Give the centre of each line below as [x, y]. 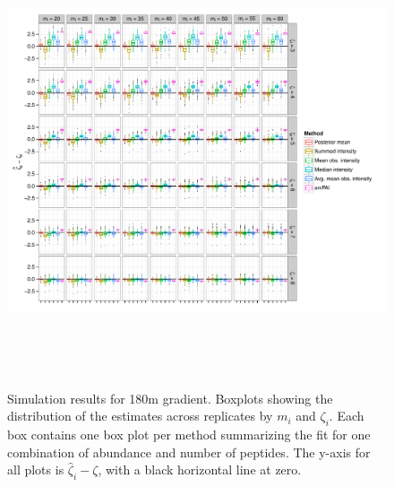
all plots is [36, 470]
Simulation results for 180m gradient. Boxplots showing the [170, 398]
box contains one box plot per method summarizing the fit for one [189, 434]
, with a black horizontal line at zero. [200, 470]
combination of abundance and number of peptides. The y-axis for [189, 452]
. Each [347, 416]
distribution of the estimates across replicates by [140, 416]
